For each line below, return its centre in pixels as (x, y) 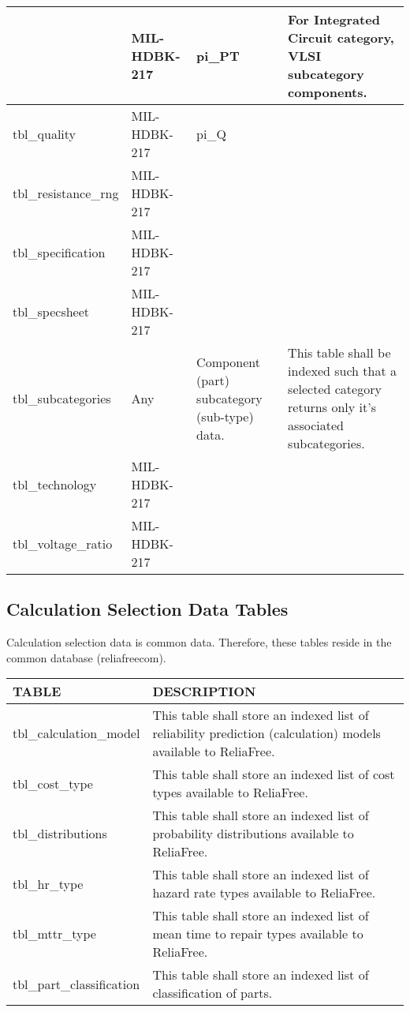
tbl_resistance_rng (66, 193)
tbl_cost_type (53, 783)
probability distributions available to (253, 834)
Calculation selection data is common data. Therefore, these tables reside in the (199, 642)
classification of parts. (212, 993)
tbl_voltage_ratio (63, 543)
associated (316, 425)
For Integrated (334, 19)
